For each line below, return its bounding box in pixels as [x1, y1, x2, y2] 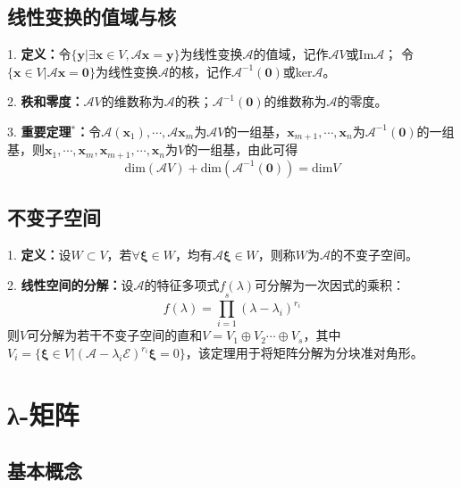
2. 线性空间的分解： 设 [7, 275, 134, 294]
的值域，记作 [253, 45, 329, 63]
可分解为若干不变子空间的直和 [27, 326, 203, 344]
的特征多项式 [144, 275, 220, 294]
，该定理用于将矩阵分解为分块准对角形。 [185, 343, 423, 361]
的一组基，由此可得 [185, 140, 298, 159]
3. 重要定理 [7, 121, 71, 140]
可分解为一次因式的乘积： [255, 275, 406, 294]
